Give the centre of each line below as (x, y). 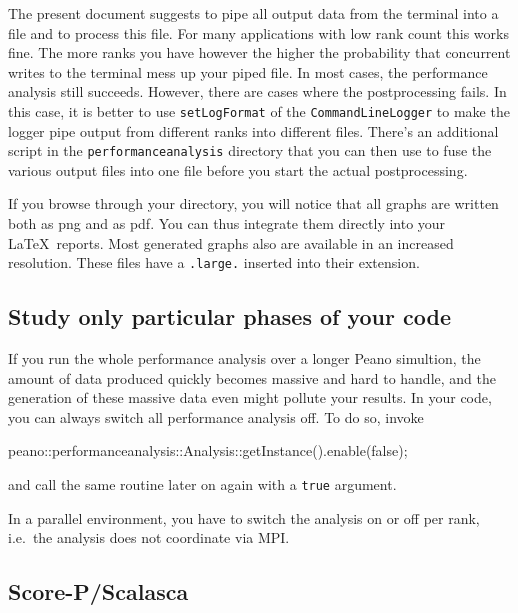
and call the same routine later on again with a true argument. (202, 484)
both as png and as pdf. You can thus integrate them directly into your (227, 223)
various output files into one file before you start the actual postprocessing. (238, 169)
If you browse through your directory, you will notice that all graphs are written (253, 203)
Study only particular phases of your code (229, 316)
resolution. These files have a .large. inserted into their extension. (214, 262)
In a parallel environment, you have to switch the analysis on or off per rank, (244, 517)
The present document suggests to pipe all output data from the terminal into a (253, 13)
